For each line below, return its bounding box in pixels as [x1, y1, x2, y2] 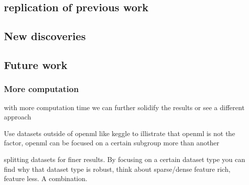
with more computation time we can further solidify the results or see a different [4, 102, 245, 112]
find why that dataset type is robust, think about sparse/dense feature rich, [4, 163, 230, 174]
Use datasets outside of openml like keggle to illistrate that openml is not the [4, 128, 235, 138]
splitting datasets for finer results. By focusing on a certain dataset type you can [4, 154, 246, 164]
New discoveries [4, 28, 86, 44]
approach [4, 112, 31, 122]
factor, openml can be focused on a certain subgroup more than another [4, 138, 219, 148]
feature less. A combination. [4, 173, 87, 184]
